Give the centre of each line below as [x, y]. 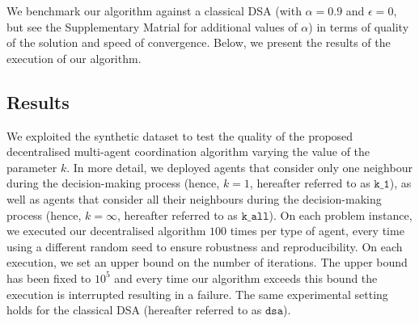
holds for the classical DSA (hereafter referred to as [134, 310]
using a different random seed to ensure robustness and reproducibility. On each [205, 246]
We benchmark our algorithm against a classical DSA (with [154, 11]
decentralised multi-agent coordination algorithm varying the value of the [188, 151]
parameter [32, 167]
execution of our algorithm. [74, 58]
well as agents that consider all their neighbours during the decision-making [194, 198]
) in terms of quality [359, 26]
